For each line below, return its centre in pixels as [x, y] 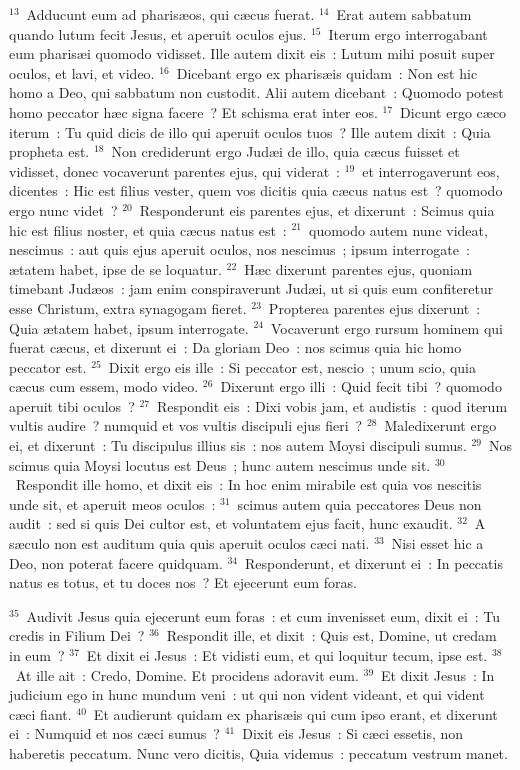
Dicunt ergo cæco [453, 111]
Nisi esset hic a [437, 543]
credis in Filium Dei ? [77, 635]
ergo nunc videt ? [63, 209]
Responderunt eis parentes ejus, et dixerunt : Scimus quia [317, 209]
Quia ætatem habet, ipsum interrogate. [129, 327]
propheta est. [49, 151]
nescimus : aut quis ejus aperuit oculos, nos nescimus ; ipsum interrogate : [239, 249]
